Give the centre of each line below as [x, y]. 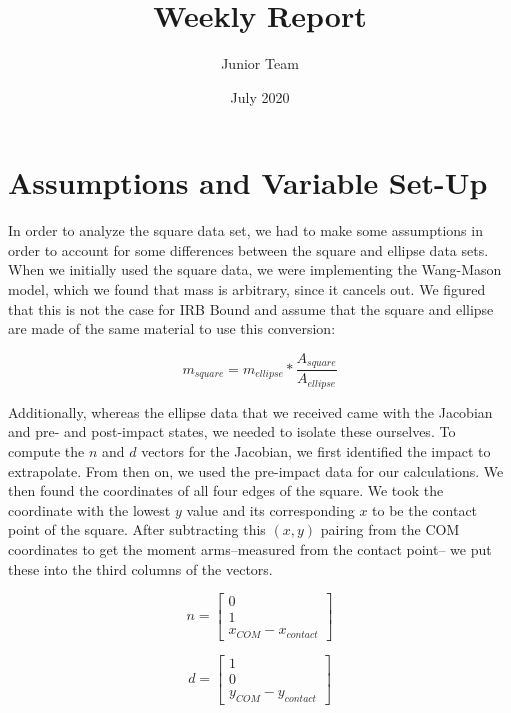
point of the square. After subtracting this [137, 529]
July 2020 [260, 96]
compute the [46, 450]
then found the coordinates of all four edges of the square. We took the [226, 490]
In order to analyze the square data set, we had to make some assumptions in [245, 230]
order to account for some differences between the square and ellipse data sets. [248, 249]
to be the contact [425, 509]
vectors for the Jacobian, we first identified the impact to [316, 450]
